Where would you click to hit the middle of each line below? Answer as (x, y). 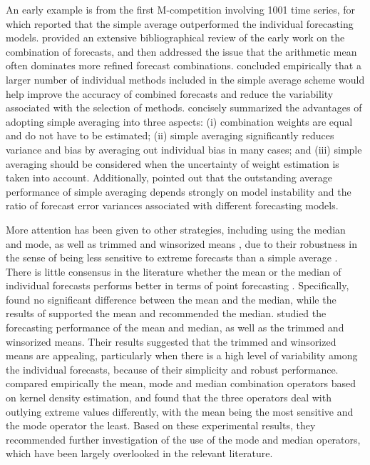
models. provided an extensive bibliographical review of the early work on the (175, 37)
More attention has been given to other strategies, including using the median (176, 229)
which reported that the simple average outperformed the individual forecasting (180, 23)
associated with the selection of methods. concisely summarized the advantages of (184, 107)
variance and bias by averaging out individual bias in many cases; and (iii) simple (184, 149)
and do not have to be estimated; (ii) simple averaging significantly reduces (170, 135)
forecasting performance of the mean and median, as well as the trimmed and (175, 327)
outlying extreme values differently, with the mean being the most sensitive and (180, 411)
